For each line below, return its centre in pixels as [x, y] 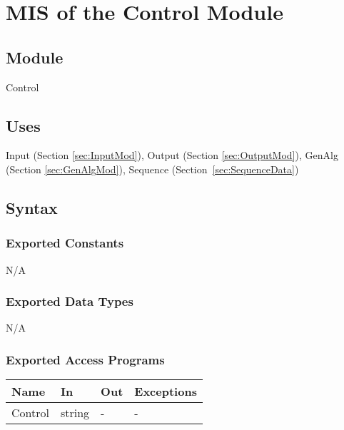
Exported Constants [65, 243]
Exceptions [166, 391]
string [75, 413]
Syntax [32, 207]
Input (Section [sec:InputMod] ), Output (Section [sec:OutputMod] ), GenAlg [172, 155]
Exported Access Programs [85, 359]
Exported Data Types [70, 301]
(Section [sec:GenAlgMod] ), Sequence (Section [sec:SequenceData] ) [152, 169]
